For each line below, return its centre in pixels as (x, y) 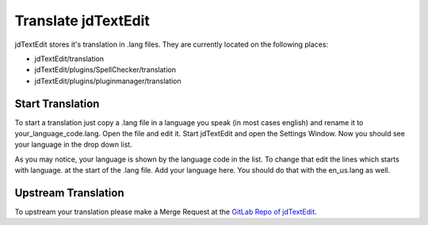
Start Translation (57, 103)
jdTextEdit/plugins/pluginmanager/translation (108, 81)
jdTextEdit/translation (69, 59)
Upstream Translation (69, 193)
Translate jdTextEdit (82, 21)
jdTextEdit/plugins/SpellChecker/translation (105, 70)
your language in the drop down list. (73, 145)
